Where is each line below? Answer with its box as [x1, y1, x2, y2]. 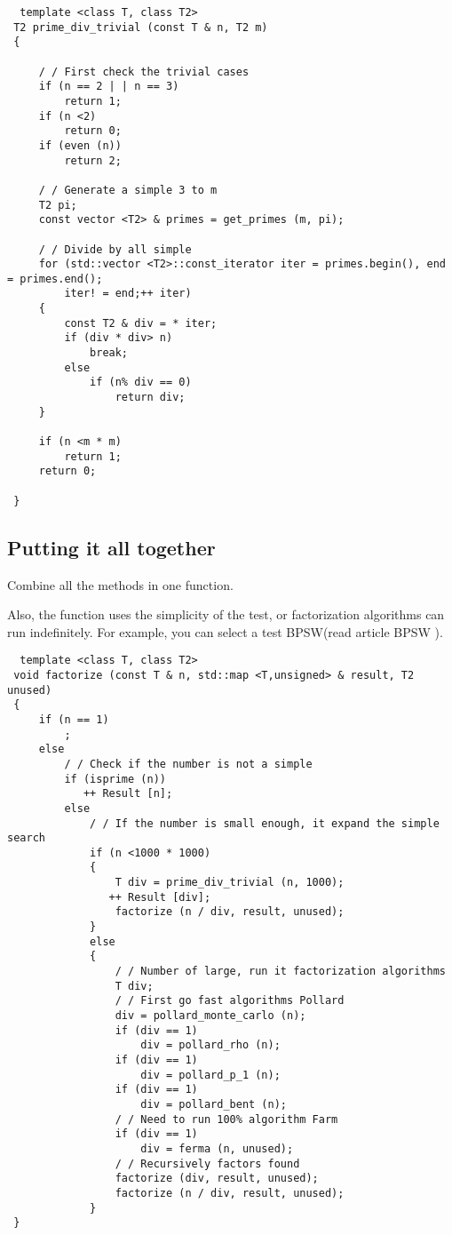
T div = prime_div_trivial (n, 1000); [115, 876, 345, 889]
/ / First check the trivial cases [38, 65, 250, 78]
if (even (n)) [38, 139, 122, 152]
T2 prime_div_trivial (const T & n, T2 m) [13, 20, 268, 34]
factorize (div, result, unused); [115, 1172, 319, 1185]
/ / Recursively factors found [115, 1157, 300, 1170]
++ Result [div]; [108, 890, 211, 904]
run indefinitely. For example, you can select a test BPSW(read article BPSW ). [7, 622, 443, 641]
